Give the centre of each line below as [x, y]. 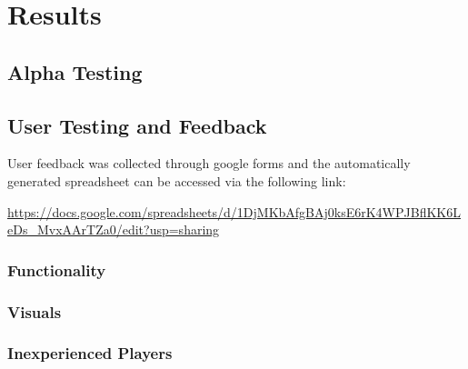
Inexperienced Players [90, 353]
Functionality [57, 269]
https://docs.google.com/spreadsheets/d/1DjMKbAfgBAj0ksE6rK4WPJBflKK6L [234, 211]
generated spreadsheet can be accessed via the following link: [177, 180]
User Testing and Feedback [137, 125]
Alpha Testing [75, 71]
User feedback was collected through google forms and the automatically [209, 163]
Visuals [35, 311]
